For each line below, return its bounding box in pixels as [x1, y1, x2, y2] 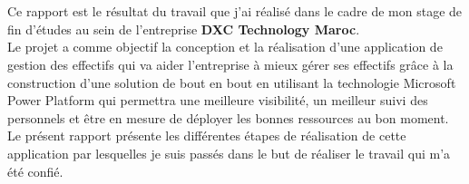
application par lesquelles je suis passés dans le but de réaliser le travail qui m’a [7, 143, 451, 162]
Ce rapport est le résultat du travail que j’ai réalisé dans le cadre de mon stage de [7, 2, 463, 21]
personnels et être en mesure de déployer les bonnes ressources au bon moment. [7, 108, 449, 127]
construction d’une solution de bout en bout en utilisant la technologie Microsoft [7, 73, 456, 92]
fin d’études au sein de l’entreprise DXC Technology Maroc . [7, 19, 360, 38]
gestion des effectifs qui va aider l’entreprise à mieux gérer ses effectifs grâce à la [7, 54, 454, 73]
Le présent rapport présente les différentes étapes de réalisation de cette [7, 126, 406, 145]
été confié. [7, 161, 64, 180]
